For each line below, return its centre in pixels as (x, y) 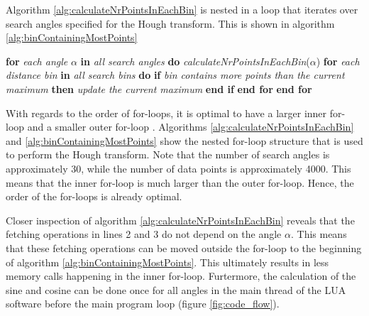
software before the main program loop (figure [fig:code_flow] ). (143, 304)
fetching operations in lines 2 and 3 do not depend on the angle (144, 234)
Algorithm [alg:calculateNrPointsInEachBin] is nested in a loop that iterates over (182, 9)
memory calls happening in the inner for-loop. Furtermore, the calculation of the (181, 276)
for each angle (37, 61)
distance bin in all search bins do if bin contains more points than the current (175, 75)
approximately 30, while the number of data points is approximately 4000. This (178, 168)
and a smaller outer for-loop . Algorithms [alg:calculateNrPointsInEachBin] (191, 127)
